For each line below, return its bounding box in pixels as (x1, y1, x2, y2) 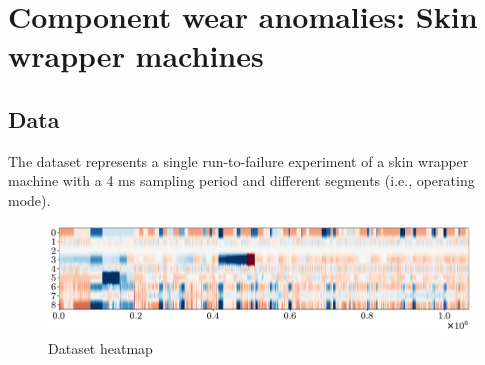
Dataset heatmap (48, 337, 153, 358)
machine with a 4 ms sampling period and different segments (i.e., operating (8, 170, 475, 191)
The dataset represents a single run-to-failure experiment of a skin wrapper (8, 150, 469, 171)
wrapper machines (8, 35, 264, 76)
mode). (8, 189, 51, 210)
